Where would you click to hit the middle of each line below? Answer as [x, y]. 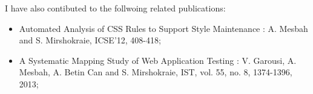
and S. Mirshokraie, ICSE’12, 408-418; [90, 40]
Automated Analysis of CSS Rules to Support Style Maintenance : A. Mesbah [163, 28]
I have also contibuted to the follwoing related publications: [115, 8]
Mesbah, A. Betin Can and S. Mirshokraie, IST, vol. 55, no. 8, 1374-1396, [156, 72]
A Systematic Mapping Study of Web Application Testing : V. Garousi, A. [158, 60]
